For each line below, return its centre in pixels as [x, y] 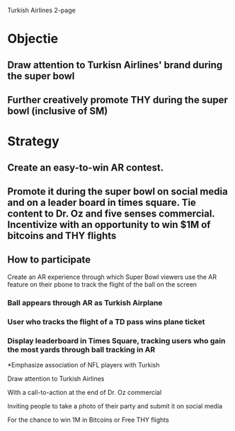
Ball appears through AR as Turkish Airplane [85, 302]
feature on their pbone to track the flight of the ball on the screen [102, 284]
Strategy [34, 142]
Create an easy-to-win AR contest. [86, 167]
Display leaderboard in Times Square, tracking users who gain [116, 340]
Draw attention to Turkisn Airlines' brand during [115, 65]
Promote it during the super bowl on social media [117, 191]
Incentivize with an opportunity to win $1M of [109, 225]
